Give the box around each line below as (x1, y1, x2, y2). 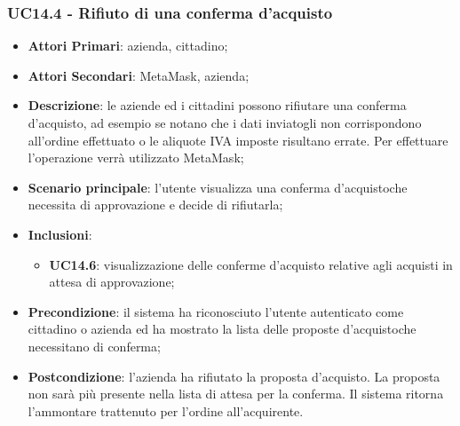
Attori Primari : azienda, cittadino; (28, 36, 228, 55)
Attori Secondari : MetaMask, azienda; (28, 66, 250, 84)
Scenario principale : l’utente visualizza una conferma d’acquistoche (28, 177, 408, 196)
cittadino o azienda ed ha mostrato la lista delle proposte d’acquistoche (28, 319, 416, 338)
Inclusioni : (28, 225, 92, 243)
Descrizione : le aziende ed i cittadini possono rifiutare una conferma (28, 96, 407, 114)
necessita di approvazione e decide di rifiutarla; (28, 195, 283, 214)
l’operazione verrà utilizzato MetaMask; (28, 148, 244, 167)
